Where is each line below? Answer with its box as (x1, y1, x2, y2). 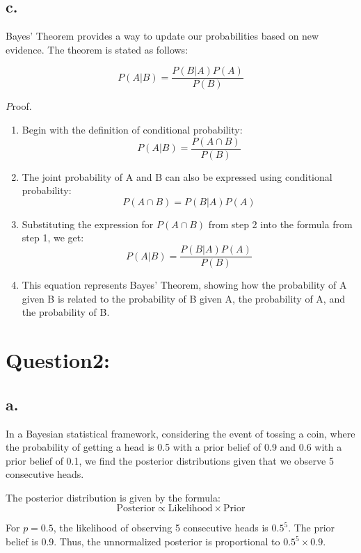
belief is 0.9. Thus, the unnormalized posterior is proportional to (6, 534, 280, 549)
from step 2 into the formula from (208, 216, 353, 231)
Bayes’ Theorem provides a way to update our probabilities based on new (6, 29, 319, 43)
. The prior (288, 520, 335, 535)
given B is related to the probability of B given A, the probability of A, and (22, 291, 345, 305)
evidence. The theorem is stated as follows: (6, 42, 188, 56)
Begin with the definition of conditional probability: (22, 122, 243, 137)
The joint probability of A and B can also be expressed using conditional (22, 169, 332, 184)
